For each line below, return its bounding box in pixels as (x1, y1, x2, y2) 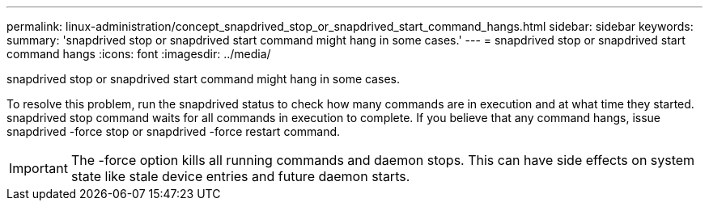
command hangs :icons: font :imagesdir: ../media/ (6, 47, 271, 61)
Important (9, 160, 68, 176)
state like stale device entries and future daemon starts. (70, 168, 410, 184)
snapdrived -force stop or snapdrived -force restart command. (6, 125, 341, 138)
